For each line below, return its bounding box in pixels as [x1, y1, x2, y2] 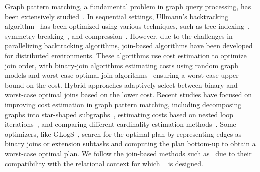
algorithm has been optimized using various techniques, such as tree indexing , [5, 21, 250, 31]
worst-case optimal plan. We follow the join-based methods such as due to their [5, 148, 252, 158]
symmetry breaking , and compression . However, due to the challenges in [5, 30, 233, 41]
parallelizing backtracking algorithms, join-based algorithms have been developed [5, 40, 253, 51]
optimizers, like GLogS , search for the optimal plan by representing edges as [5, 128, 242, 139]
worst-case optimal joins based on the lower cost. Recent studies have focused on [5, 89, 252, 100]
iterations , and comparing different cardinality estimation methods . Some [5, 119, 236, 129]
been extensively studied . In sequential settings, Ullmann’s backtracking [5, 11, 229, 21]
